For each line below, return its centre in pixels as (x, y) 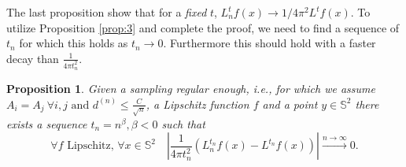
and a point (290, 104)
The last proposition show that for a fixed (107, 12)
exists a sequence (47, 123)
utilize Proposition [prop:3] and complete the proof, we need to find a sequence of (203, 27)
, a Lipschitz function (197, 104)
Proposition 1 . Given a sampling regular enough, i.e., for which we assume (191, 89)
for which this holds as (74, 43)
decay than (33, 58)
